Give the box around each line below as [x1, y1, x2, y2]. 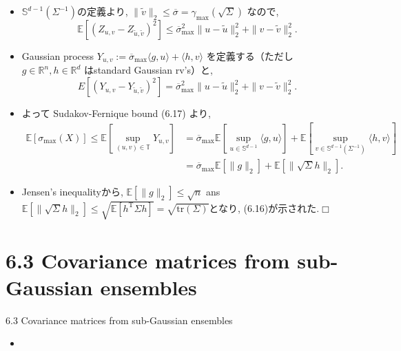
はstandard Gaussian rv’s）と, [84, 63, 213, 77]
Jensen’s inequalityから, [21, 184, 123, 199]
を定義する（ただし [206, 49, 294, 63]
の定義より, [76, 4, 128, 18]
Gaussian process [21, 49, 94, 63]
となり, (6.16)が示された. [209, 200, 320, 215]
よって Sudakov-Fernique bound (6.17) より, [21, 106, 212, 120]
